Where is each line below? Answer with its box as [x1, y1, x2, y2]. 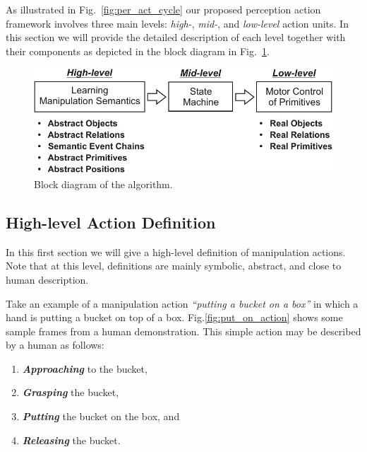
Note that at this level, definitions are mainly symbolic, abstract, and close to [6, 258, 342, 273]
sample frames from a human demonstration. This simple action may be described [6, 323, 361, 338]
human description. [6, 272, 89, 286]
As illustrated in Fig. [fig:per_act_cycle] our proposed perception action [6, 2, 321, 16]
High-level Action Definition [6, 211, 216, 233]
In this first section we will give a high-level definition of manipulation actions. [6, 244, 346, 259]
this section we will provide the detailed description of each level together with [6, 30, 346, 45]
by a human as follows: [6, 337, 104, 352]
